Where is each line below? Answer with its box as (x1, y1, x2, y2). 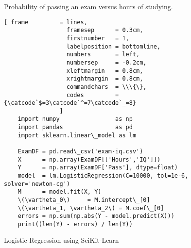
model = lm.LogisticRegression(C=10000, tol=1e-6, (17, 172, 189, 180)
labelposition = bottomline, (66, 43, 161, 50)
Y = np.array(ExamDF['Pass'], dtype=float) (17, 164, 178, 171)
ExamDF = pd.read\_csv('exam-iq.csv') (17, 148, 143, 155)
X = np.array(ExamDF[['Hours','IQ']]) (17, 156, 161, 163)
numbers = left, (66, 51, 140, 58)
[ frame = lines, (4, 18, 87, 26)
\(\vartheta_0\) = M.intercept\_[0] (17, 197, 150, 204)
